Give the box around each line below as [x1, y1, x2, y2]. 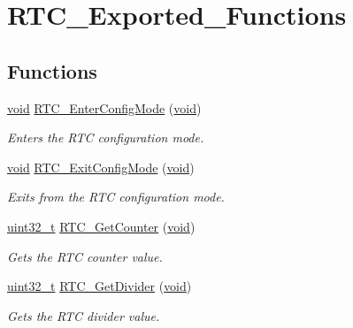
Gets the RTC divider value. [7, 306, 160, 324]
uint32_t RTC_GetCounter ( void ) [7, 217, 196, 235]
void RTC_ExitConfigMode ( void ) [7, 157, 195, 176]
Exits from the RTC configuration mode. [7, 187, 225, 206]
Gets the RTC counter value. [7, 247, 163, 265]
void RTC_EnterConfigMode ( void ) [7, 98, 202, 117]
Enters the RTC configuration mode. [7, 128, 204, 147]
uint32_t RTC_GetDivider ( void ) [7, 277, 192, 295]
